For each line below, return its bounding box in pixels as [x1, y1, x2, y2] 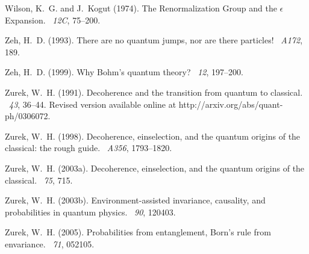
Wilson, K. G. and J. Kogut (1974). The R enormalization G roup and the [5, 2, 277, 14]
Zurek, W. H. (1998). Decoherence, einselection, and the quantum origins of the [5, 129, 301, 142]
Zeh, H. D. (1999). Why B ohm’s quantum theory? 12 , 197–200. [5, 66, 243, 78]
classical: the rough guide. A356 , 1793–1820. [5, 141, 172, 154]
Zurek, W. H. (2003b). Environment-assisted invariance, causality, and [5, 194, 266, 206]
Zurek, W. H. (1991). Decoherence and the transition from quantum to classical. [5, 85, 303, 98]
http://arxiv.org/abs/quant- [178, 98, 283, 110]
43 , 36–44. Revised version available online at [9, 98, 176, 110]
